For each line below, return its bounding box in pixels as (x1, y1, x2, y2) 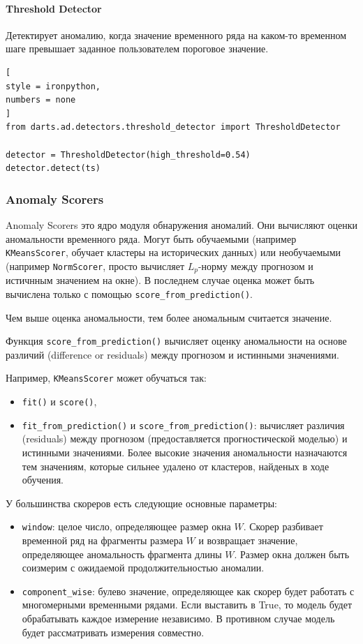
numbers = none (6, 95, 76, 105)
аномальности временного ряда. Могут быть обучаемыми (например (6, 231, 297, 246)
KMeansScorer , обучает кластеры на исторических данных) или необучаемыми (6, 245, 341, 260)
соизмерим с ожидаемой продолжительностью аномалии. (22, 560, 265, 575)
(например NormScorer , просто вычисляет (6, 258, 185, 273)
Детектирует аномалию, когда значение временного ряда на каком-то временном (6, 27, 347, 42)
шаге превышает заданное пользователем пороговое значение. (6, 41, 269, 56)
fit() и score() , (22, 394, 97, 408)
